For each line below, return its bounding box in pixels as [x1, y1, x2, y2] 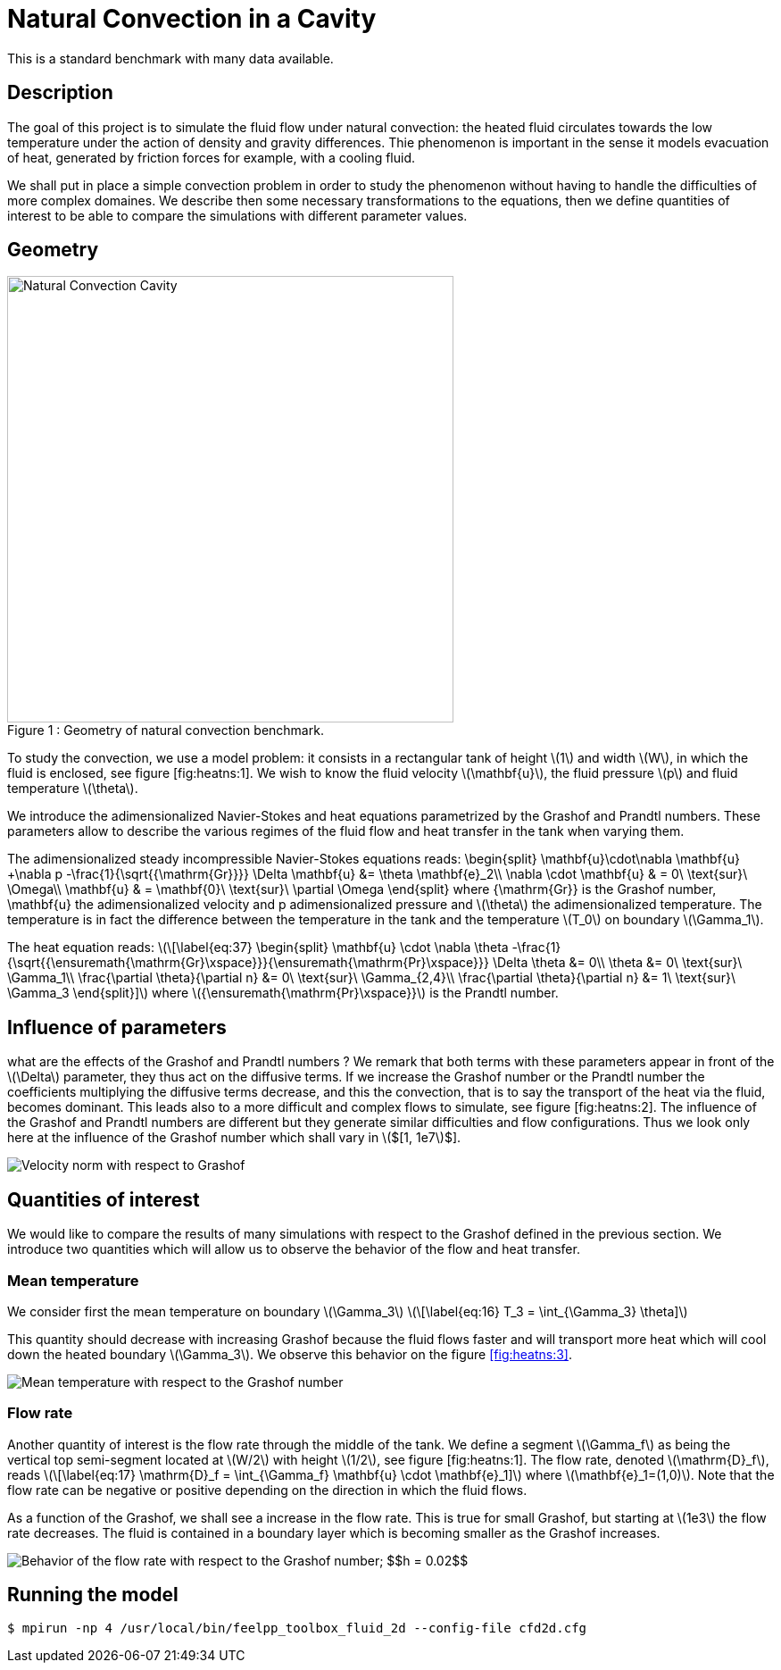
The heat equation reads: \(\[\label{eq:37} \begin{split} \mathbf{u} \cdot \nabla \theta [7, 939, 509, 956]
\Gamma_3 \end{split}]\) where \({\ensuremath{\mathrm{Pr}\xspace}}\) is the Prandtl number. [7, 985, 559, 1001]
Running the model [7, 1583, 179, 1607]
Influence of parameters [7, 1015, 227, 1039]
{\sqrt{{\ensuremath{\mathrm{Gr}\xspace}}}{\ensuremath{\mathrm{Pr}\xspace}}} [7, 955, 490, 971]
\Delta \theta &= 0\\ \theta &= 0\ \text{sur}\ [492, 955, 743, 971]
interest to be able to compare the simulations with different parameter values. [7, 207, 468, 223]
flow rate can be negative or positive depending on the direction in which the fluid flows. [7, 1482, 528, 1498]
